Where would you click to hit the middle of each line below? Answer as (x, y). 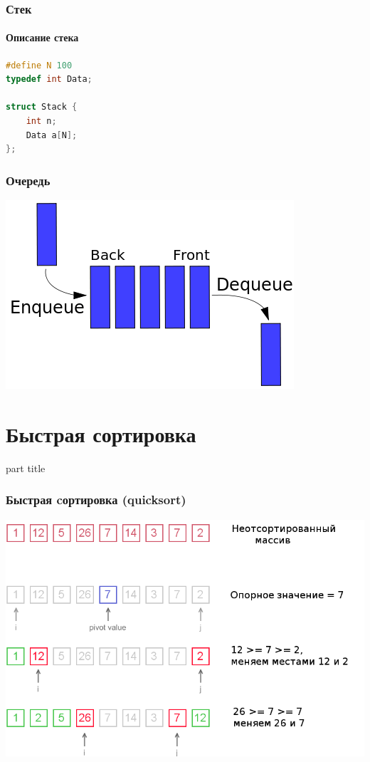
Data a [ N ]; (52, 135)
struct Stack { (42, 107)
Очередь (28, 180)
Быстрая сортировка (101, 433)
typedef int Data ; (49, 79)
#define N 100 (39, 65)
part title (26, 468)
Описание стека (42, 37)
